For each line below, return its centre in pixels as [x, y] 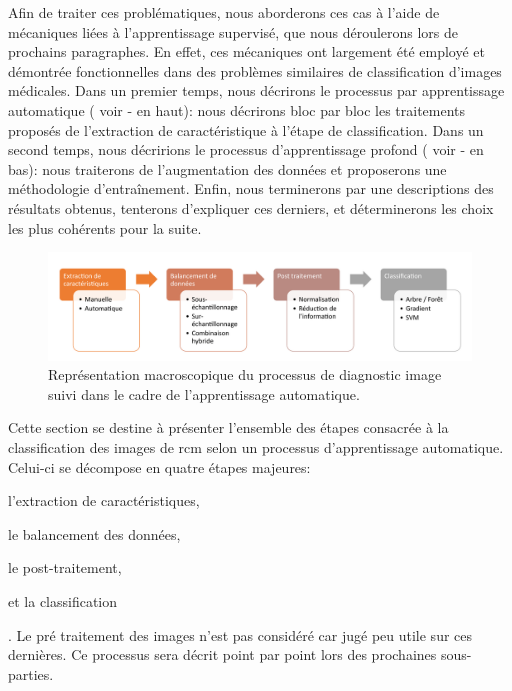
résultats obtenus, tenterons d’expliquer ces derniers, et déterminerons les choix [251, 207]
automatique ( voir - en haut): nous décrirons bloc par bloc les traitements [237, 109]
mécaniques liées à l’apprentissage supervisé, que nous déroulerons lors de [233, 31]
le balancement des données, [94, 533]
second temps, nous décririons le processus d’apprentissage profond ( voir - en [246, 149]
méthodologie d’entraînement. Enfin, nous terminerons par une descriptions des [251, 188]
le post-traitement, [65, 567]
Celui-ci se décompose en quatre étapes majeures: [159, 466]
